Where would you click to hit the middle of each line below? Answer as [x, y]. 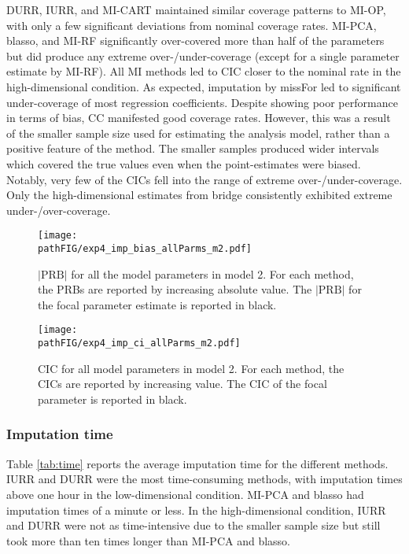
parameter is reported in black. [112, 399]
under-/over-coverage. [59, 210]
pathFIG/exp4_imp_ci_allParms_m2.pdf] [139, 343]
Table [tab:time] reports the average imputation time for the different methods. [197, 463]
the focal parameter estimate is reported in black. [157, 304]
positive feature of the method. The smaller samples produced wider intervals [193, 148]
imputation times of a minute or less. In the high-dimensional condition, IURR [196, 510]
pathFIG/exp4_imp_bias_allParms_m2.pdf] [145, 248]
